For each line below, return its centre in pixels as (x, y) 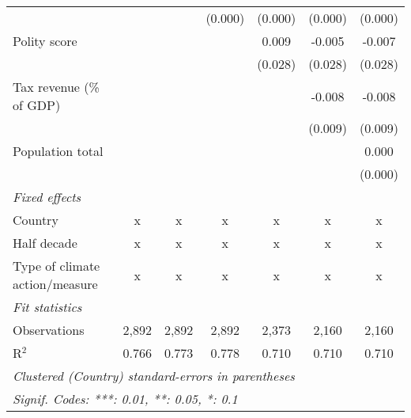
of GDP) (37, 105)
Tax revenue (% (56, 87)
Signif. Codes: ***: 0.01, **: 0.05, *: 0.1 (125, 399)
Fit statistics (47, 307)
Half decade (45, 243)
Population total (58, 151)
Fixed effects (47, 197)
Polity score (45, 41)
